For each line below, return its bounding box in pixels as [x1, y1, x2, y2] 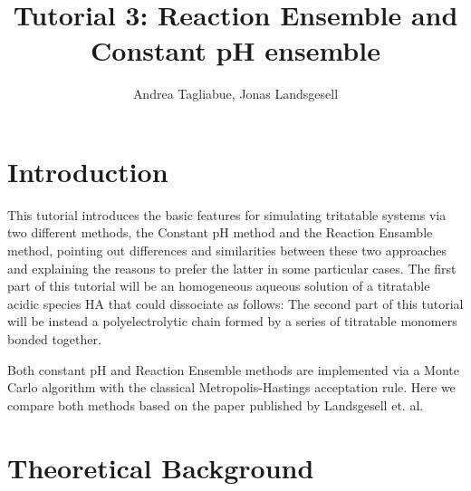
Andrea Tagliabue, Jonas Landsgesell [132, 84, 339, 103]
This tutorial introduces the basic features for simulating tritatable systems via [7, 205, 447, 224]
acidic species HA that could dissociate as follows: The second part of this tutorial [7, 294, 464, 313]
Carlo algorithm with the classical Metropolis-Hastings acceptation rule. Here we [7, 378, 456, 397]
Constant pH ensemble [91, 32, 380, 69]
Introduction [7, 152, 168, 189]
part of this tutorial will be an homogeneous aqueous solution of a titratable [7, 276, 430, 295]
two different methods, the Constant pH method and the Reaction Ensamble [7, 223, 433, 242]
